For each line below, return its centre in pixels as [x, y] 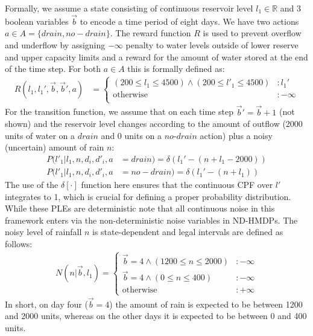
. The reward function [150, 33]
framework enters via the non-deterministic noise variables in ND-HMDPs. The [151, 220]
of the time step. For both [53, 69]
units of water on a [40, 135]
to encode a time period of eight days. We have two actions [189, 21]
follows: [19, 244]
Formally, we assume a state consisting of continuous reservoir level [129, 8]
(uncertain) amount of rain [55, 147]
